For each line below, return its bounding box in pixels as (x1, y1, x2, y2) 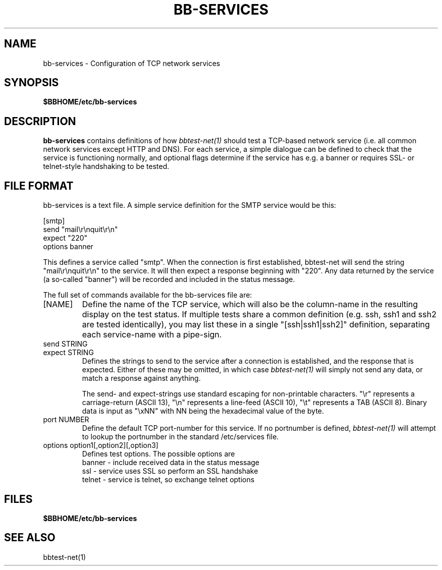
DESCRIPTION (4, 115, 76, 128)
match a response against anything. (82, 374, 201, 383)
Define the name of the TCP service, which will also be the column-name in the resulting (82, 299, 418, 310)
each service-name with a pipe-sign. (82, 329, 222, 340)
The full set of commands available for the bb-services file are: (43, 291, 252, 300)
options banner (43, 242, 93, 251)
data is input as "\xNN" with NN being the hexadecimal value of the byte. (82, 407, 324, 416)
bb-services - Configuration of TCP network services (43, 59, 220, 68)
